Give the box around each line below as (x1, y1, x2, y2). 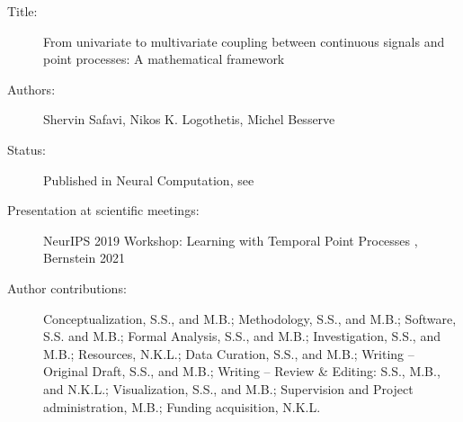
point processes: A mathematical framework (43, 49, 285, 68)
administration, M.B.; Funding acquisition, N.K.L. (43, 397, 321, 416)
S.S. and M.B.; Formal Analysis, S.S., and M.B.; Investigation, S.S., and (43, 327, 441, 346)
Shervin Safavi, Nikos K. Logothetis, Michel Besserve (43, 110, 335, 129)
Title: (7, 2, 38, 20)
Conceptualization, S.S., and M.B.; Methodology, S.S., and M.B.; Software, (43, 309, 457, 328)
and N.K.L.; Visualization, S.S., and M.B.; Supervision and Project (43, 379, 414, 398)
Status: (7, 139, 46, 158)
